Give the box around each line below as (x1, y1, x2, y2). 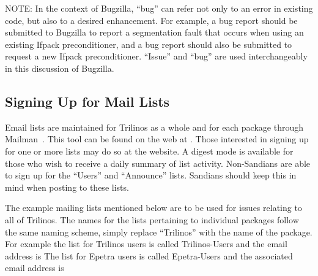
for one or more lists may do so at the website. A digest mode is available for (5, 144, 294, 157)
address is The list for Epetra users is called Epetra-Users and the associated (5, 249, 293, 262)
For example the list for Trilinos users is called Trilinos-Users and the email (5, 237, 287, 250)
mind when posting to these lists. (5, 180, 129, 193)
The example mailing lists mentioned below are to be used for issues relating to (5, 201, 302, 214)
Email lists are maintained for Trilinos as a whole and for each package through (5, 120, 303, 133)
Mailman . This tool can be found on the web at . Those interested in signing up (5, 132, 309, 145)
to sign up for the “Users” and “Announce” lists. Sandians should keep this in (5, 169, 297, 182)
